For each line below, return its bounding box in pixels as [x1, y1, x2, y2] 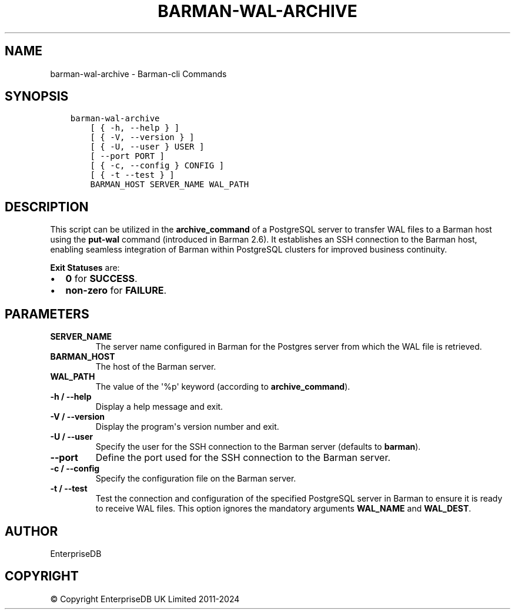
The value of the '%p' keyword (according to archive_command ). [95, 381, 350, 392]
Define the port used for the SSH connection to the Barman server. [95, 452, 391, 464]
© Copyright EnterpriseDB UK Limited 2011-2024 [50, 593, 240, 604]
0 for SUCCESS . [65, 273, 138, 285]
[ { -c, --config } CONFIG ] [90, 161, 225, 171]
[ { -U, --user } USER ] [90, 142, 205, 152]
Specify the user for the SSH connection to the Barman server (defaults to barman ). [95, 442, 421, 452]
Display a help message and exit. [95, 401, 223, 412]
